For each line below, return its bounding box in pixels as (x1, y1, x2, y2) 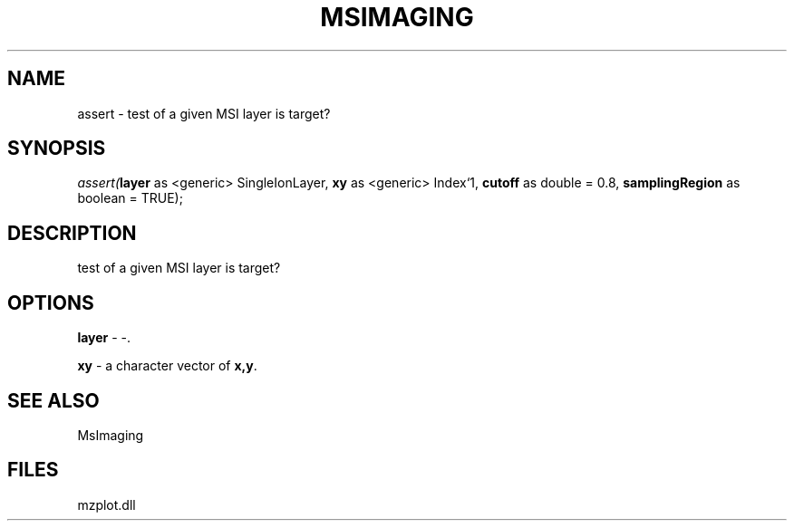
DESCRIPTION (7, 221, 137, 245)
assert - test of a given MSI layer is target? (77, 105, 331, 121)
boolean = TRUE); (77, 190, 183, 206)
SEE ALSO (7, 389, 100, 412)
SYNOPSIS (7, 137, 106, 160)
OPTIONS (7, 291, 94, 314)
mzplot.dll (77, 496, 136, 513)
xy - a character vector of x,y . (77, 358, 257, 374)
